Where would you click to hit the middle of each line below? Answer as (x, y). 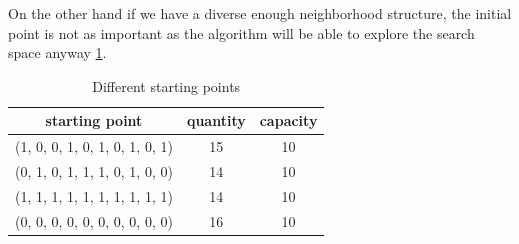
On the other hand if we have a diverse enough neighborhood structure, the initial (260, 13)
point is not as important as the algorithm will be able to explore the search (241, 32)
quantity (216, 120)
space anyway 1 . (57, 52)
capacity (288, 120)
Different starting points (166, 85)
